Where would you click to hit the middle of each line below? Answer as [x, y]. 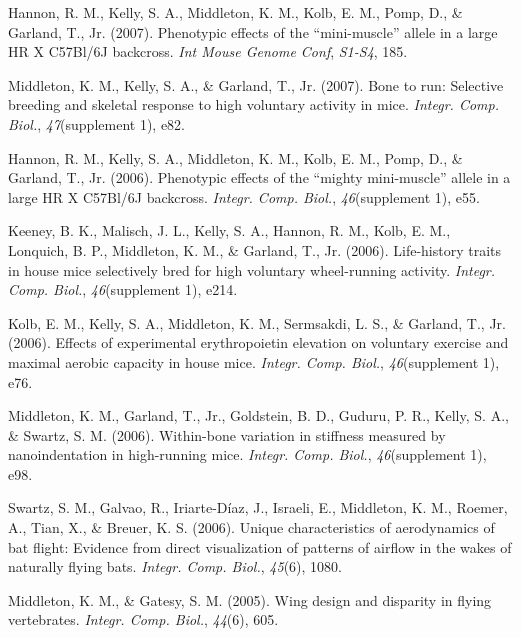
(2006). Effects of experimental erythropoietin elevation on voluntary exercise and [258, 342]
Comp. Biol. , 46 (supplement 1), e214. [123, 289]
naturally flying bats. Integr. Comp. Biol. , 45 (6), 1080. [175, 566]
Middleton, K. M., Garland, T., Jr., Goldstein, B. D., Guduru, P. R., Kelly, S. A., [258, 415]
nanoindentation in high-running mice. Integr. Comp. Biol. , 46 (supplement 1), [247, 454]
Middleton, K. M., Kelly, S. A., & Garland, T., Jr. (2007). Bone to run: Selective [256, 84]
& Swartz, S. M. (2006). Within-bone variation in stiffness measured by [227, 434]
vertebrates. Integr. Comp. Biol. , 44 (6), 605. [143, 619]
